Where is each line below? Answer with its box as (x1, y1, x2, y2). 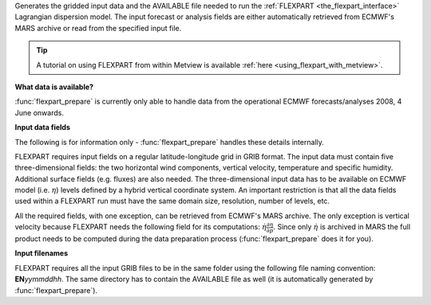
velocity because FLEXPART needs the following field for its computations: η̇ (14, 222, 267, 232)
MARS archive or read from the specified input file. (14, 23, 182, 33)
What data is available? (14, 82, 94, 92)
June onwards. (14, 108, 64, 117)
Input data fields (14, 123, 71, 132)
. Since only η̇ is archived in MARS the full (272, 222, 411, 232)
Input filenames (14, 248, 69, 258)
